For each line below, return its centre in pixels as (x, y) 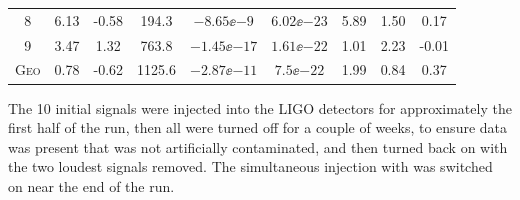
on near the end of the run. (91, 185)
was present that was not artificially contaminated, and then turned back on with (258, 146)
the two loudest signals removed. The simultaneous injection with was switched (250, 166)
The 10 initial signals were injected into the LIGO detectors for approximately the (260, 107)
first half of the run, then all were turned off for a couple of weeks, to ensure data (258, 127)
